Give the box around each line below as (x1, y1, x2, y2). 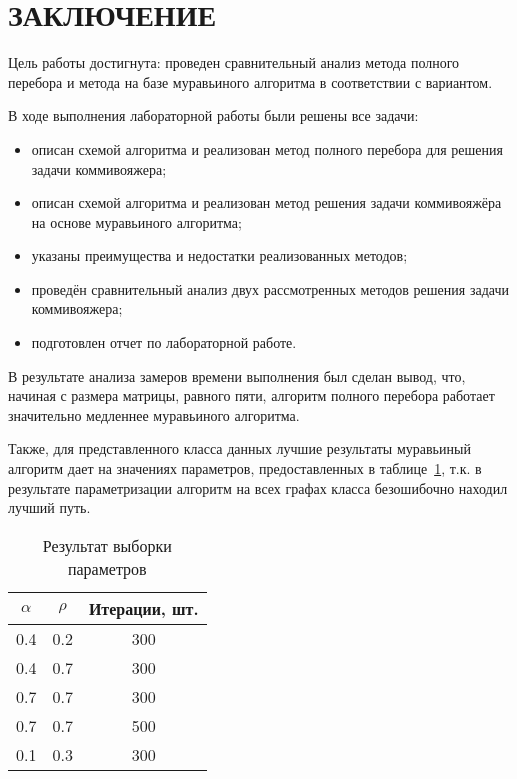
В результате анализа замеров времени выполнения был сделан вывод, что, (8, 365, 466, 386)
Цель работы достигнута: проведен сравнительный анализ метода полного (8, 52, 460, 73)
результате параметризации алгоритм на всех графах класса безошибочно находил (8, 477, 508, 498)
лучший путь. (8, 497, 91, 518)
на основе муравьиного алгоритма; (31, 211, 242, 232)
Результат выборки (42, 533, 172, 557)
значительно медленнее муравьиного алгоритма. (8, 404, 300, 425)
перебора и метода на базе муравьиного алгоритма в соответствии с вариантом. (8, 71, 493, 92)
